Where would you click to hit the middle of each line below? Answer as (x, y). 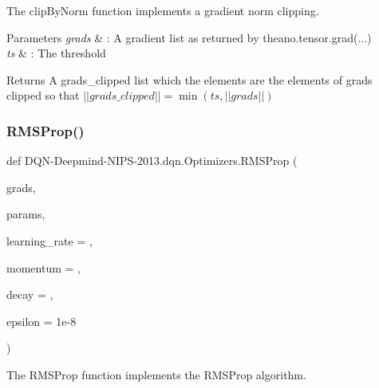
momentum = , (43, 267)
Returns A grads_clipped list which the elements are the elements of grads (189, 79)
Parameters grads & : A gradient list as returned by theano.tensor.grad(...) (189, 37)
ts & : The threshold (56, 53)
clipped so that (43, 95)
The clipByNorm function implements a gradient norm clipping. (163, 10)
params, (26, 214)
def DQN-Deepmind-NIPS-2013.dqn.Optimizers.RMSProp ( (152, 161)
